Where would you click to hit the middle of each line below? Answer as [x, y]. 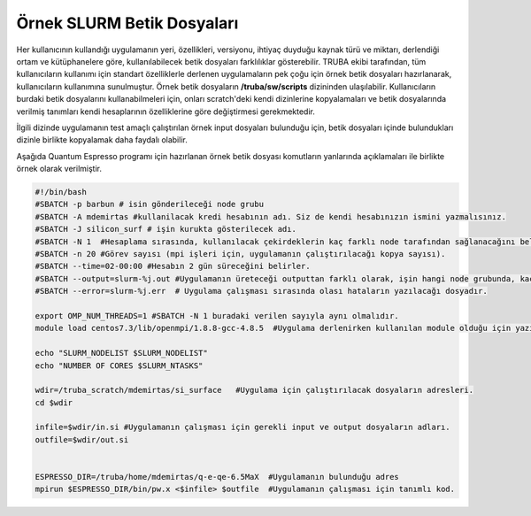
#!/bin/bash [61, 192]
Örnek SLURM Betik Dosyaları [127, 23]
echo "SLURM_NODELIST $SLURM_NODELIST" [121, 353]
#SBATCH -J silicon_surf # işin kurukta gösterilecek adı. [165, 229]
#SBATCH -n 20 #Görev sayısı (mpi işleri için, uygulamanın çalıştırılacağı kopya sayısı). [240, 254]
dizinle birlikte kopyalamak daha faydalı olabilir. [102, 140]
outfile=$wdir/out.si [82, 439]
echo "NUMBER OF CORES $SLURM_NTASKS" [119, 366]
